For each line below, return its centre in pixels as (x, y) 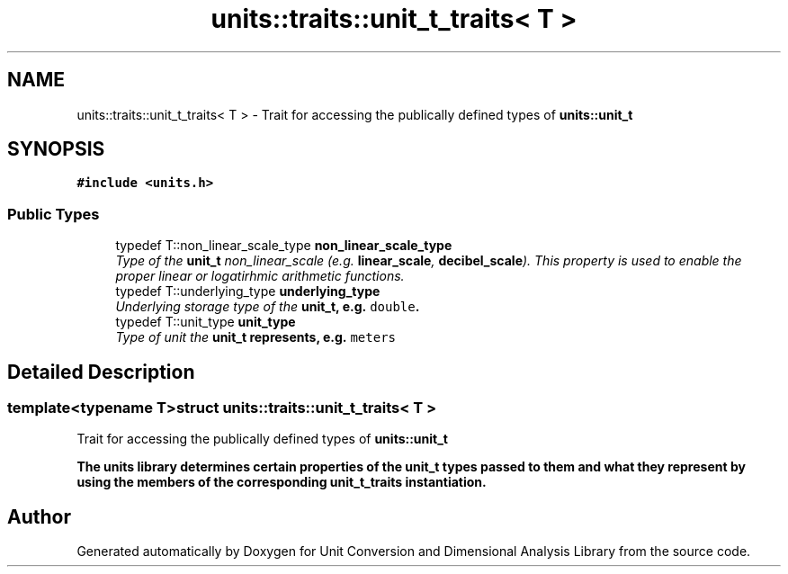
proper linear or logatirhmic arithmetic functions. (260, 276)
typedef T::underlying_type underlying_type (248, 291)
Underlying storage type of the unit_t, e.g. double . (268, 307)
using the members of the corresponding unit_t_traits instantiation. (282, 482)
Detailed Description (101, 372)
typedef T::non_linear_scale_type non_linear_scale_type (284, 246)
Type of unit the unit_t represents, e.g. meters (255, 337)
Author (39, 516)
